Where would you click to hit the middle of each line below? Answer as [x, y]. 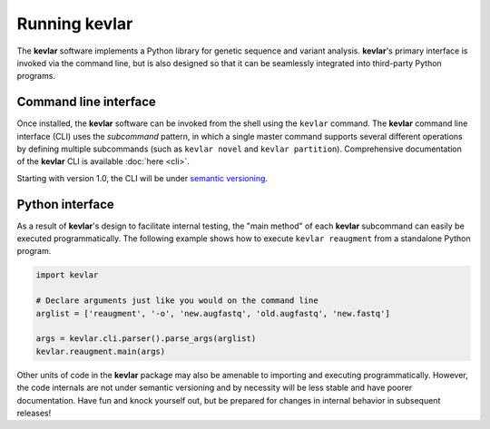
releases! [34, 413]
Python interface [66, 204]
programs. [36, 76]
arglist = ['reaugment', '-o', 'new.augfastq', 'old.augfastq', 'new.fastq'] [213, 313]
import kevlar [67, 275]
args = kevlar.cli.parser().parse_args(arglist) [146, 339]
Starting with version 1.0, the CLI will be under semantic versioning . [142, 178]
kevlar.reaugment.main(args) [101, 351]
